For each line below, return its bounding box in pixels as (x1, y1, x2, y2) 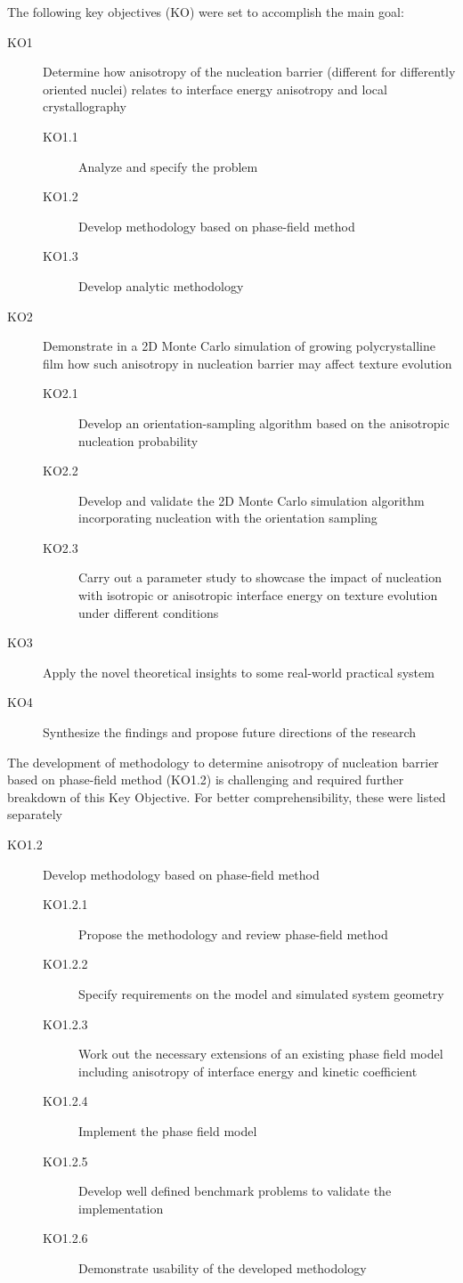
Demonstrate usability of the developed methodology (78, 1258, 367, 1277)
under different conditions (78, 603, 219, 621)
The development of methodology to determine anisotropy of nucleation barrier (7, 752, 439, 771)
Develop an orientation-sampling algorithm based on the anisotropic (78, 413, 450, 432)
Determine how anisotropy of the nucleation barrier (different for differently (43, 62, 456, 81)
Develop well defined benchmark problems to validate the (78, 1181, 392, 1200)
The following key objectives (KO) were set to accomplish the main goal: (7, 3, 404, 20)
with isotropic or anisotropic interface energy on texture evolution (78, 586, 438, 605)
